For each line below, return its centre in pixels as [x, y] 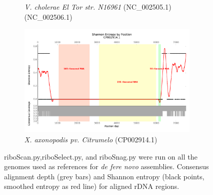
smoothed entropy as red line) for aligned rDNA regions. [92, 186]
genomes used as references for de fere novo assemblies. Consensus [106, 166]
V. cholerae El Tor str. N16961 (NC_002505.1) [98, 7]
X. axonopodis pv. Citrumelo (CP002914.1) [91, 140]
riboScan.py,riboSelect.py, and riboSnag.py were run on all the [101, 156]
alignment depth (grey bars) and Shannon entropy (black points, [104, 176]
